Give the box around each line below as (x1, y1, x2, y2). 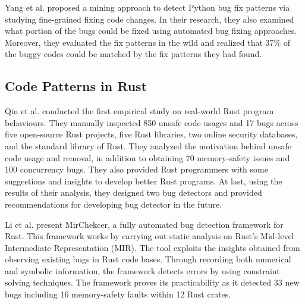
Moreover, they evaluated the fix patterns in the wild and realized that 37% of (5, 36, 291, 48)
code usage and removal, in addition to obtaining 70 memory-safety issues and (5, 151, 290, 164)
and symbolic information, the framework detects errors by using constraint (5, 264, 280, 277)
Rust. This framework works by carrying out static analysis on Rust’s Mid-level (5, 230, 294, 242)
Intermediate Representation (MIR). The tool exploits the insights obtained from (5, 241, 300, 253)
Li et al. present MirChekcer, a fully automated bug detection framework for (5, 218, 284, 230)
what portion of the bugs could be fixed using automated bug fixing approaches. (5, 24, 297, 37)
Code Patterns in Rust (5, 77, 147, 95)
